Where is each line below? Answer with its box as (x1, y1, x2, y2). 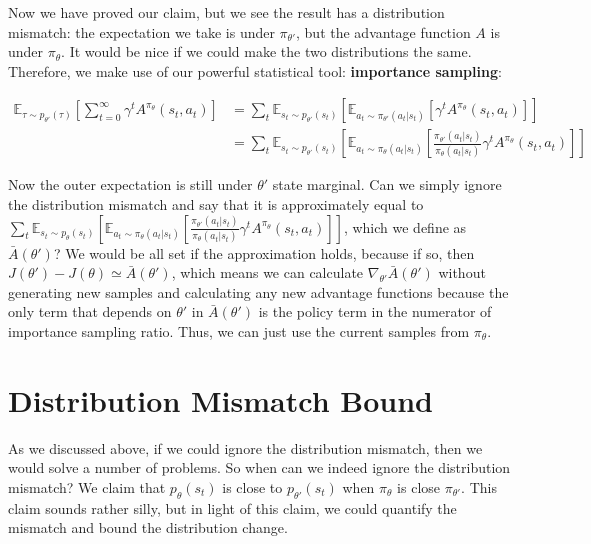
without (438, 262, 486, 283)
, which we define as (343, 216, 467, 237)
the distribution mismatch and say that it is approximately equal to (8, 194, 424, 215)
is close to (222, 476, 283, 497)
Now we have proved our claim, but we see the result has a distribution (8, 2, 445, 22)
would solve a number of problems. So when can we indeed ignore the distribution (8, 457, 511, 478)
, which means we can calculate (171, 262, 364, 283)
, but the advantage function (296, 21, 471, 42)
